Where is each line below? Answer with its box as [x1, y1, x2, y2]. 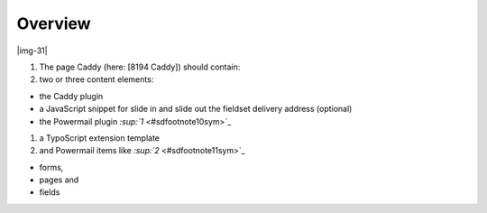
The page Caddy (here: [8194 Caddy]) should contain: [39, 61, 241, 72]
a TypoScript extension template [39, 132, 160, 144]
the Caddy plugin [39, 90, 104, 101]
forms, [39, 162, 64, 172]
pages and [39, 174, 79, 185]
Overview [16, 14, 91, 33]
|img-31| [16, 45, 49, 56]
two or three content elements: [39, 74, 154, 85]
